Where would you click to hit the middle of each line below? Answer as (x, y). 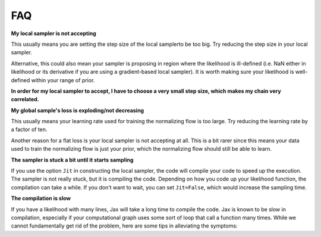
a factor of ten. (29, 130)
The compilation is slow (41, 198)
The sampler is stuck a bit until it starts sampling (72, 160)
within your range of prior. (63, 80)
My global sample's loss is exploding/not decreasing (78, 110)
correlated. (25, 99)
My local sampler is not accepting (53, 33)
